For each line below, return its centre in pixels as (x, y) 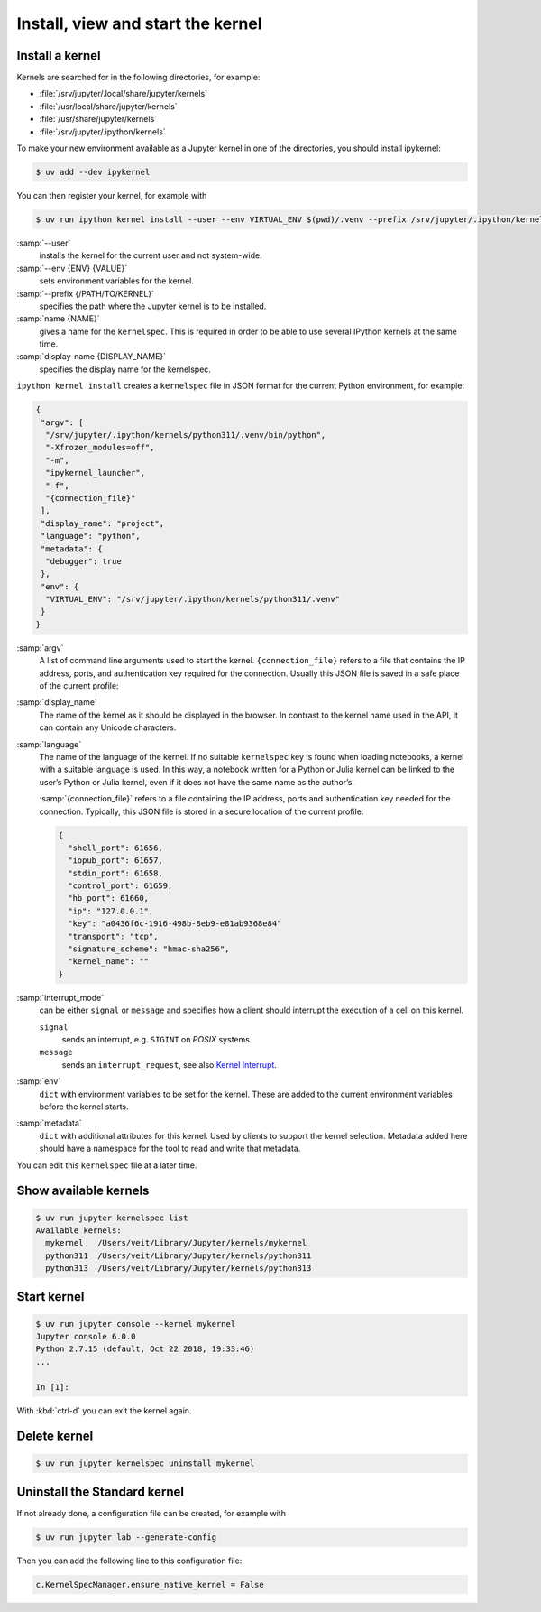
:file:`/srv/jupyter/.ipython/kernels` (102, 132)
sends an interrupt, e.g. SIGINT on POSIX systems (156, 1039)
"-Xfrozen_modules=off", (100, 448)
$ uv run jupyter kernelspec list (112, 1218)
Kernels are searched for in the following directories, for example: (138, 78)
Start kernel (50, 1297)
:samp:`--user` (44, 243)
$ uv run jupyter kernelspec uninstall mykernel (145, 1463)
